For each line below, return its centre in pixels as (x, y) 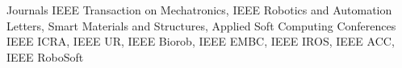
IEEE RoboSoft (45, 56)
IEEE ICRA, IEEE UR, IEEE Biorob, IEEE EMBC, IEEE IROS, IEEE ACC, (201, 41)
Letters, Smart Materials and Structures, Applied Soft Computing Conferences (201, 25)
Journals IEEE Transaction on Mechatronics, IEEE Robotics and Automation (199, 10)
